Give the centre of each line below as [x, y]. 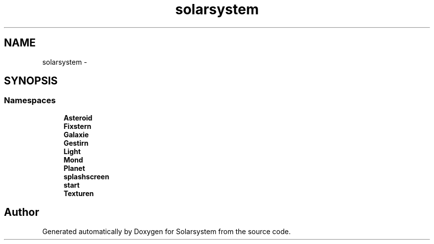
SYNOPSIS [31, 81]
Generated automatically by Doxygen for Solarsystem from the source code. [166, 231]
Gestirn [76, 143]
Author [22, 212]
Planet [74, 168]
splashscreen [86, 176]
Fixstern [78, 126]
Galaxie [76, 134]
